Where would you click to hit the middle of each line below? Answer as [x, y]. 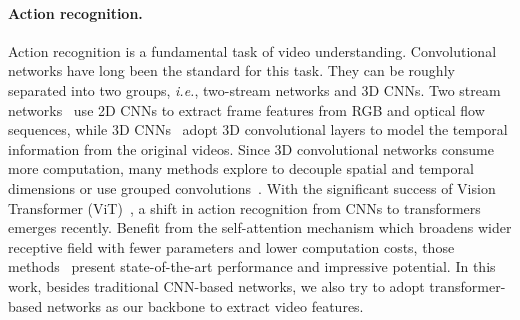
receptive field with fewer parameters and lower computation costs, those [231, 246]
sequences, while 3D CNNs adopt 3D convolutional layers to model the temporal [258, 129]
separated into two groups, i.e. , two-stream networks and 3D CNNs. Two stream [254, 89]
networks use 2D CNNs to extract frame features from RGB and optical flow [246, 109]
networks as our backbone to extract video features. [205, 305]
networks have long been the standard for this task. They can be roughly [231, 70]
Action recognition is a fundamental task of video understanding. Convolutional [252, 50]
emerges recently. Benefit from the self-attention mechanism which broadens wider [260, 227]
